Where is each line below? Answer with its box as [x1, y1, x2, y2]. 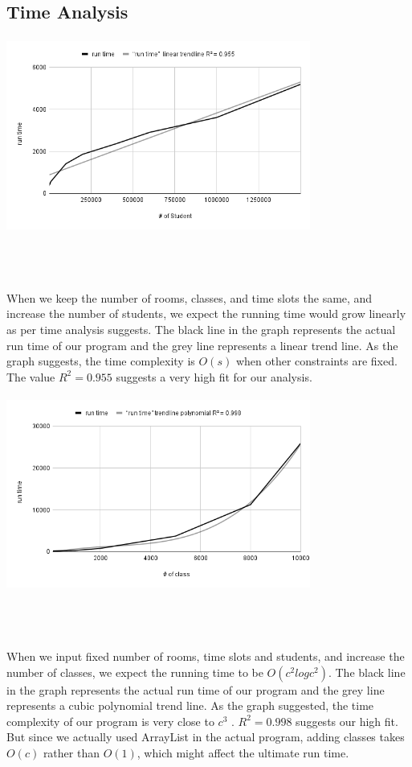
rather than [43, 744, 100, 761]
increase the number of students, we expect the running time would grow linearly [6, 305, 406, 322]
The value [6, 368, 55, 385]
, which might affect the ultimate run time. [137, 744, 349, 761]
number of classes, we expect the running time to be [6, 663, 263, 680]
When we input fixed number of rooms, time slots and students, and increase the [6, 648, 405, 665]
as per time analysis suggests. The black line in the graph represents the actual [6, 321, 396, 338]
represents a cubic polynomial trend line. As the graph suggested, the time [6, 697, 374, 714]
